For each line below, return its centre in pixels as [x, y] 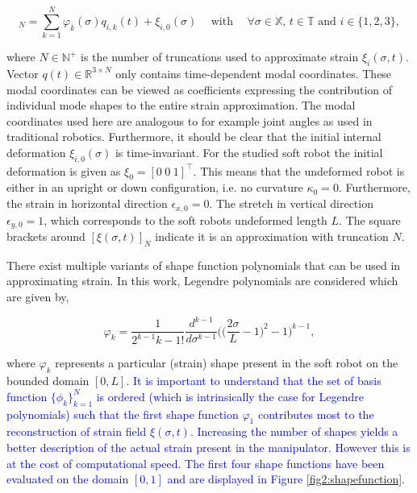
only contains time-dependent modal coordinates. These [254, 73]
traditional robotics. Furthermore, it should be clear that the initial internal [194, 137]
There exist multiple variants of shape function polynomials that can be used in [204, 265]
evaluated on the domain [68, 479]
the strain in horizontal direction [87, 203]
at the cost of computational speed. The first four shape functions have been [196, 463]
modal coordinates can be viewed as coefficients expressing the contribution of [200, 89]
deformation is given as [64, 170]
